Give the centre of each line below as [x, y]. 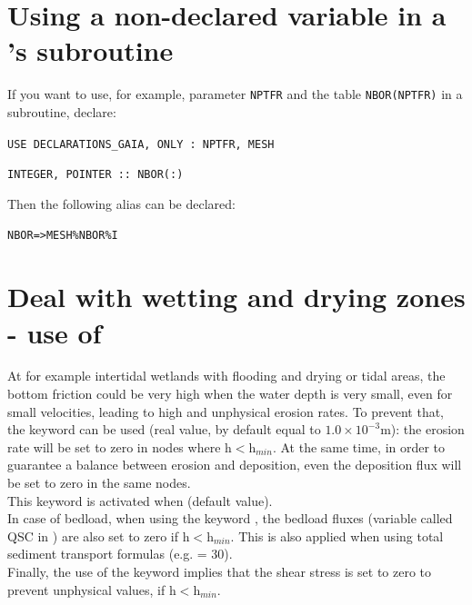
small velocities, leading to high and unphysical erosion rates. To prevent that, [226, 411]
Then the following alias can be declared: [121, 203]
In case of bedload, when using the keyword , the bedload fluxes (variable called [230, 518]
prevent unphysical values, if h [92, 589]
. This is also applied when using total [337, 536]
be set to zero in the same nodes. [99, 482]
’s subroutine [90, 50]
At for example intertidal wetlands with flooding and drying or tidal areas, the [226, 376]
